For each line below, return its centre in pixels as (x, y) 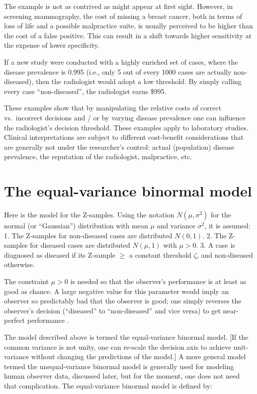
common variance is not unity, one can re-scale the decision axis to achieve (118, 346)
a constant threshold (161, 254)
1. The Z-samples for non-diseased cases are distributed (88, 235)
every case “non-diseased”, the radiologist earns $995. (85, 91)
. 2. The (214, 235)
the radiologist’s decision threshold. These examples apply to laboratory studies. (126, 127)
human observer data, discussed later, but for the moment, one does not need (122, 376)
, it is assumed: (227, 226)
